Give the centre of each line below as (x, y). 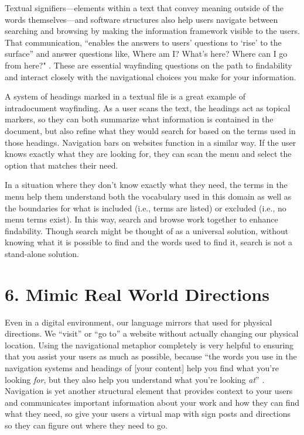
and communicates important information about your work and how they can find (152, 402)
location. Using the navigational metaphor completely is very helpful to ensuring (149, 345)
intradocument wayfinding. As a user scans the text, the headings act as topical (148, 107)
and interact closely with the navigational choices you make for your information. (151, 76)
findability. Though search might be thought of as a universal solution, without (147, 230)
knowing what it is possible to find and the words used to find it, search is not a (149, 242)
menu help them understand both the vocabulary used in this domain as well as (148, 196)
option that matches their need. (62, 165)
